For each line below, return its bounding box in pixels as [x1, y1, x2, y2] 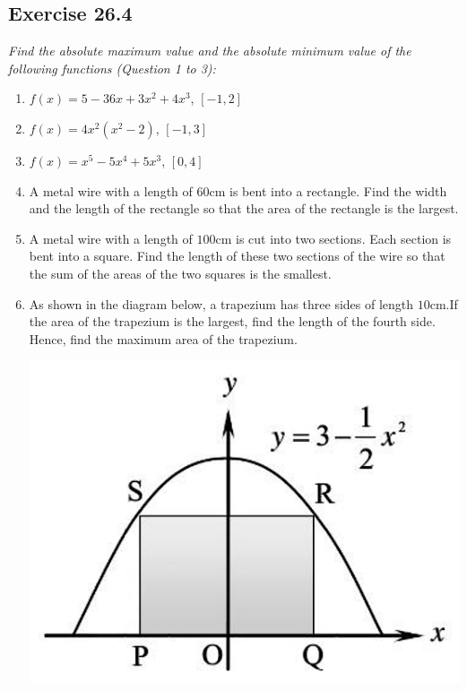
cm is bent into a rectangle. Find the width [209, 181, 447, 200]
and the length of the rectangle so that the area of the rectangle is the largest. [29, 199, 459, 218]
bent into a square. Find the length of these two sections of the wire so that [29, 246, 445, 265]
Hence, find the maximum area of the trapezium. [29, 329, 298, 348]
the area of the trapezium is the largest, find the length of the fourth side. [29, 312, 436, 331]
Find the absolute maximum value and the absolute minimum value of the [8, 41, 411, 60]
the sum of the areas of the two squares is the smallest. [29, 263, 332, 282]
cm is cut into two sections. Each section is [215, 229, 452, 247]
